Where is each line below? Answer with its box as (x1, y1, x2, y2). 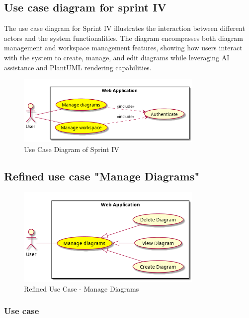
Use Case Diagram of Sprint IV (24, 144, 119, 155)
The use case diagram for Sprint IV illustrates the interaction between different (4, 23, 246, 33)
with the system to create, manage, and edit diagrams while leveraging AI (4, 52, 230, 62)
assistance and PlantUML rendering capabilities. (4, 62, 152, 72)
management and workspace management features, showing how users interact (4, 42, 243, 53)
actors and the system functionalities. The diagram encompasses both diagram (4, 32, 243, 43)
